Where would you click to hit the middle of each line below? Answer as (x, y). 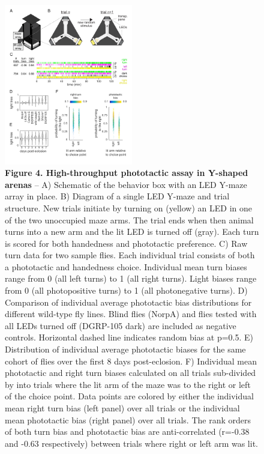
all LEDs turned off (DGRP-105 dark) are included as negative (121, 325)
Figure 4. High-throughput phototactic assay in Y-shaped (127, 173)
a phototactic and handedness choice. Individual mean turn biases (126, 266)
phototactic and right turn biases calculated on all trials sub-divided (130, 373)
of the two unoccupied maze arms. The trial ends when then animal (129, 219)
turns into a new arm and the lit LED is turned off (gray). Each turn (132, 232)
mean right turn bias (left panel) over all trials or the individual (122, 408)
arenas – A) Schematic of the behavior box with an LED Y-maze (126, 184)
